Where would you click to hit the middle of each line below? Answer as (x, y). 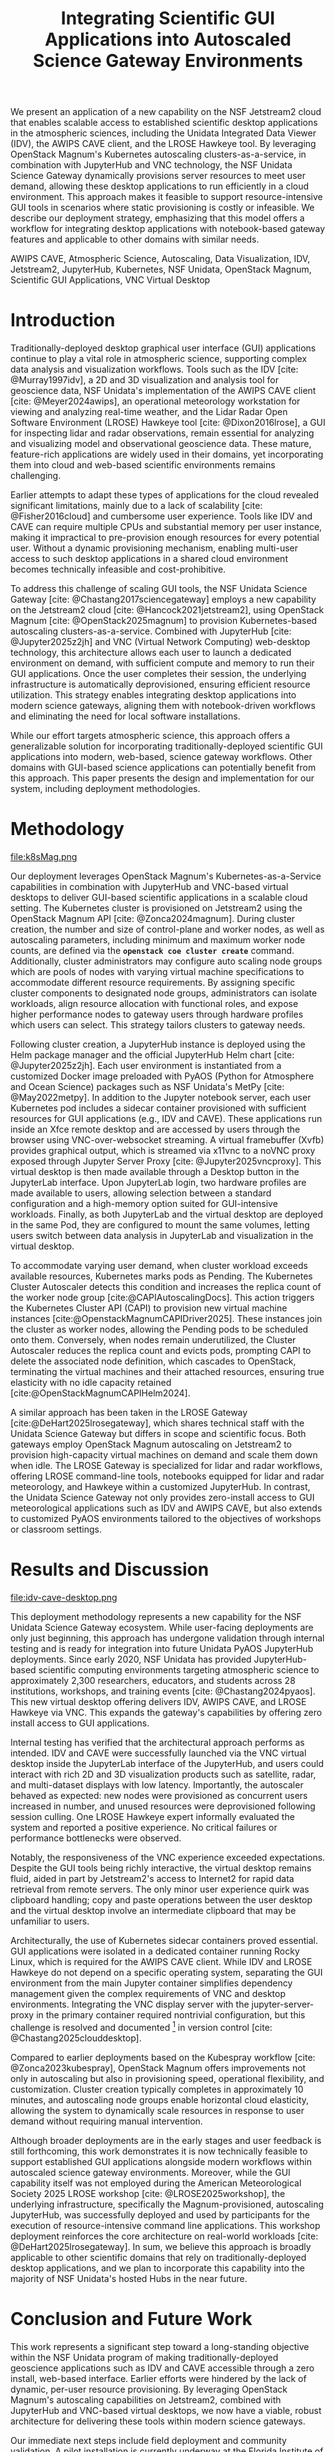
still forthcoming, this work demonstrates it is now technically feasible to (159, 2151)
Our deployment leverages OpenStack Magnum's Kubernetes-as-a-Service (166, 876)
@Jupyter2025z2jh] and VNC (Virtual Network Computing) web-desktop (160, 642)
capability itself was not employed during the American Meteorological (156, 2183)
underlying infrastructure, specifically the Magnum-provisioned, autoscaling (167, 2204)
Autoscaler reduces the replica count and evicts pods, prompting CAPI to (161, 1351)
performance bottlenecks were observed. (96, 1838)
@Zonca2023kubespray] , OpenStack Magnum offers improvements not (158, 2068)
